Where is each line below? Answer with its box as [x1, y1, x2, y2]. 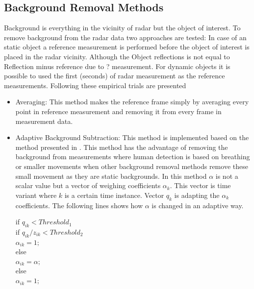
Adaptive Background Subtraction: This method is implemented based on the [15, 132, 249, 143]
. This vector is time [170, 180, 231, 191]
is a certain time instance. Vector [64, 190, 164, 200]
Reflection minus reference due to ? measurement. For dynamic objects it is [4, 61, 230, 71]
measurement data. [15, 116, 73, 126]
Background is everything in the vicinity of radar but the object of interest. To [4, 23, 241, 33]
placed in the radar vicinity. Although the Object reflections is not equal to [4, 51, 230, 61]
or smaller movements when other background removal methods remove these [15, 161, 248, 171]
